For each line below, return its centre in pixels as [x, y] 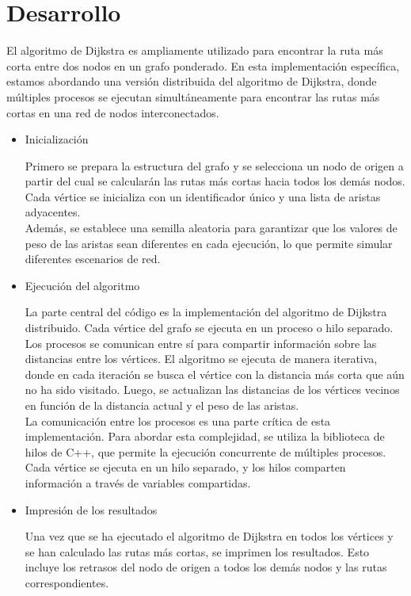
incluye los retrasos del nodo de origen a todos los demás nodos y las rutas [206, 567]
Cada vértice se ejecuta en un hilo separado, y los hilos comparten [185, 467]
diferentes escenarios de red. [93, 259]
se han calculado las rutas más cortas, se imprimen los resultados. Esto [197, 551]
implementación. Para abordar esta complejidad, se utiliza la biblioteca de [205, 436]
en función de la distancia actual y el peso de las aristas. [162, 405]
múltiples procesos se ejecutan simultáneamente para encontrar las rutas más [193, 96]
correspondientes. [67, 582]
